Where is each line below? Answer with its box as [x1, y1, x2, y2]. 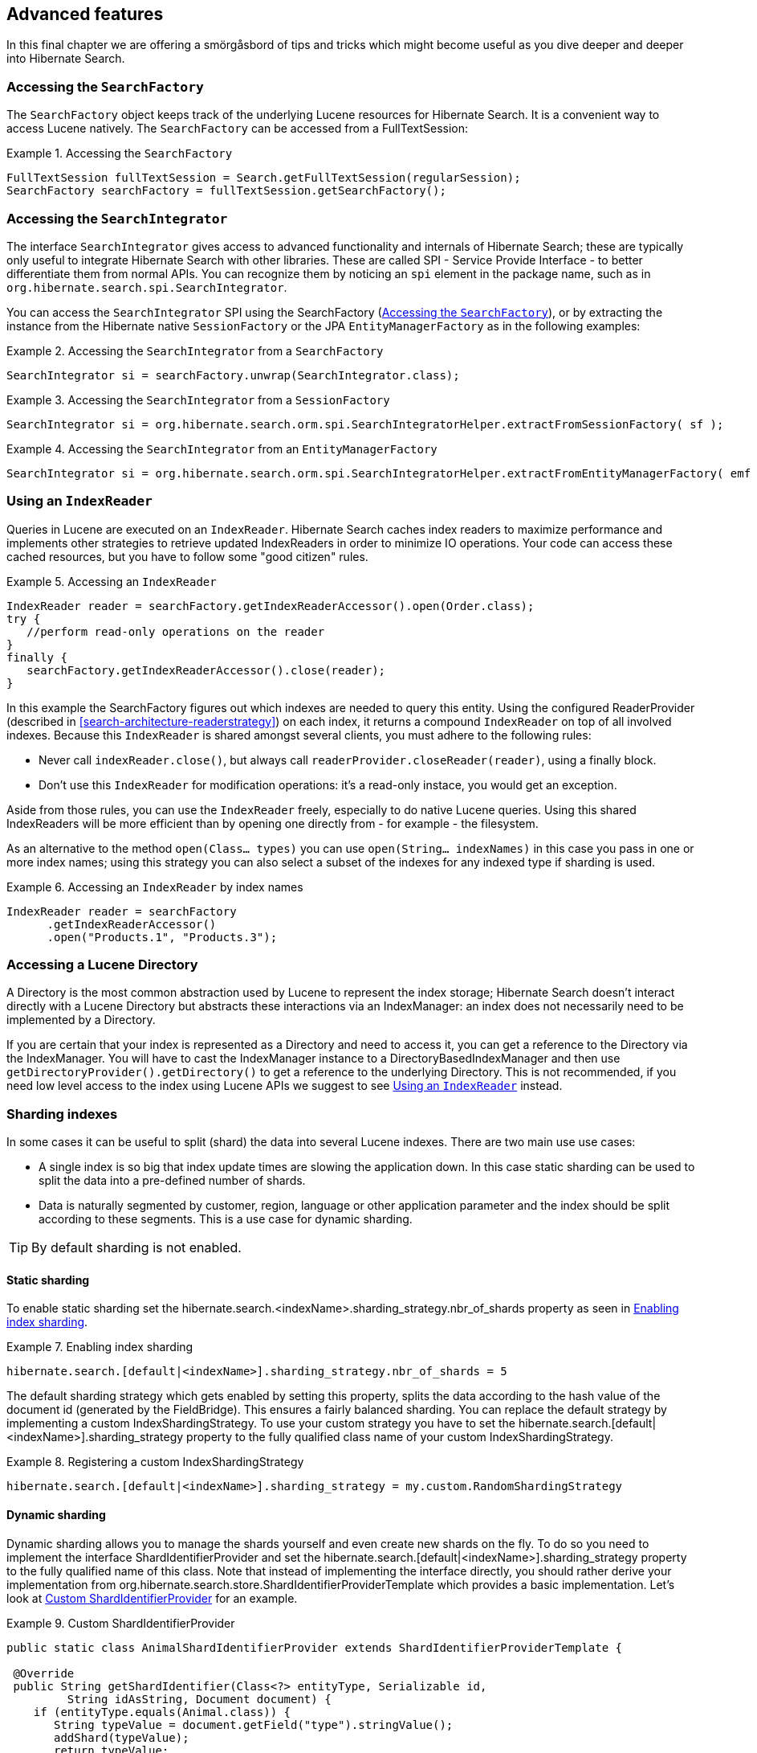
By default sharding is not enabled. [31, 1239, 242, 1256]
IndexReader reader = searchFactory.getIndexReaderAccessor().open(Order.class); [6, 599, 535, 612]
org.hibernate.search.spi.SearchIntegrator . [6, 280, 287, 294]
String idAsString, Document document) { [67, 1692, 332, 1706]
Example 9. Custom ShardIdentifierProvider [6, 1616, 235, 1630]
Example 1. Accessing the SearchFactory [6, 146, 233, 161]
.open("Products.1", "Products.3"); [47, 930, 278, 944]
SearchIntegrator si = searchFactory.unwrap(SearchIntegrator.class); [6, 368, 460, 382]
